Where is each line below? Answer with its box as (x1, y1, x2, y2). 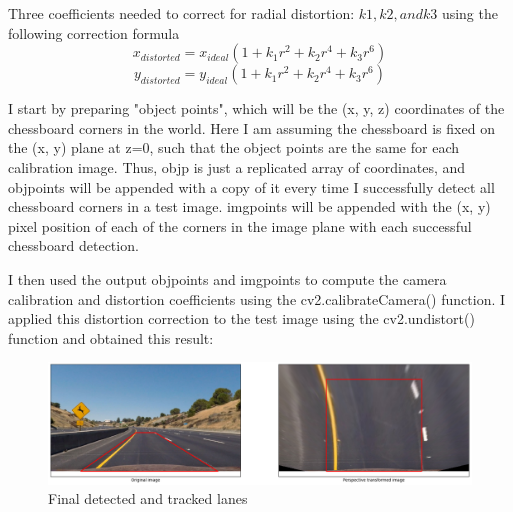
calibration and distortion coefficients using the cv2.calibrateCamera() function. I (8, 288, 506, 309)
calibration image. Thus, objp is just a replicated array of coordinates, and (8, 156, 466, 177)
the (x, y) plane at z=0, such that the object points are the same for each (8, 137, 459, 158)
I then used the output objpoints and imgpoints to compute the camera (8, 268, 447, 289)
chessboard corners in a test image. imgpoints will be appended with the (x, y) (8, 196, 491, 217)
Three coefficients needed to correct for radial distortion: (8, 3, 355, 23)
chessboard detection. (8, 235, 139, 256)
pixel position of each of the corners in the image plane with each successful (8, 215, 472, 236)
